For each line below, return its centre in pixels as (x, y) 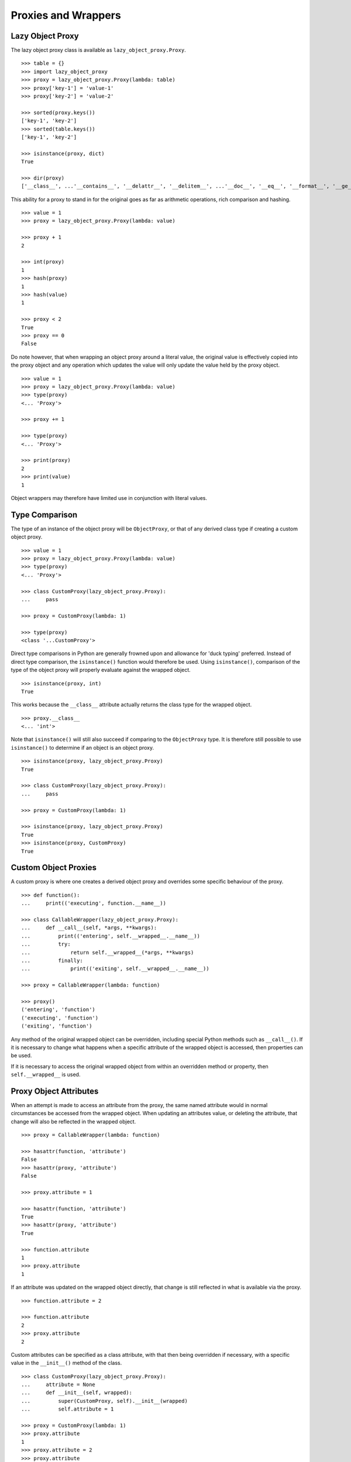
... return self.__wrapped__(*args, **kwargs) (108, 952)
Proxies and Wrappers (66, 15)
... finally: (52, 960)
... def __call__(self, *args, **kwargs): (89, 928)
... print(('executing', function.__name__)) (94, 903)
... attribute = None (58, 1385)
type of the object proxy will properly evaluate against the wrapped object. (101, 670)
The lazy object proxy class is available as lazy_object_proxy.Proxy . (99, 50)
